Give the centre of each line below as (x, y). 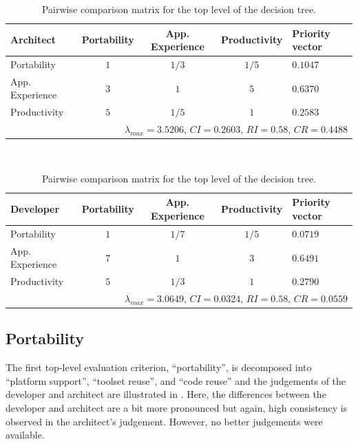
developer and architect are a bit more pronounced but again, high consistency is (177, 408)
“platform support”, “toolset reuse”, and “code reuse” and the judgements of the (176, 380)
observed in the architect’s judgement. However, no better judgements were (164, 421)
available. (25, 435)
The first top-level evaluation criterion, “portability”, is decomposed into (159, 367)
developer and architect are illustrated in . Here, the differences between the (166, 394)
